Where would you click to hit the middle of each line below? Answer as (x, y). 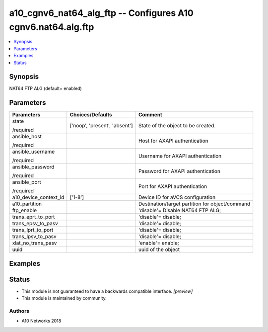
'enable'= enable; (159, 243)
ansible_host (27, 137)
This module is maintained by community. (64, 298)
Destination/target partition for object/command (194, 204)
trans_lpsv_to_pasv (34, 237)
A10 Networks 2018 (41, 321)
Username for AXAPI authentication (180, 156)
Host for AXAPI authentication (173, 141)
